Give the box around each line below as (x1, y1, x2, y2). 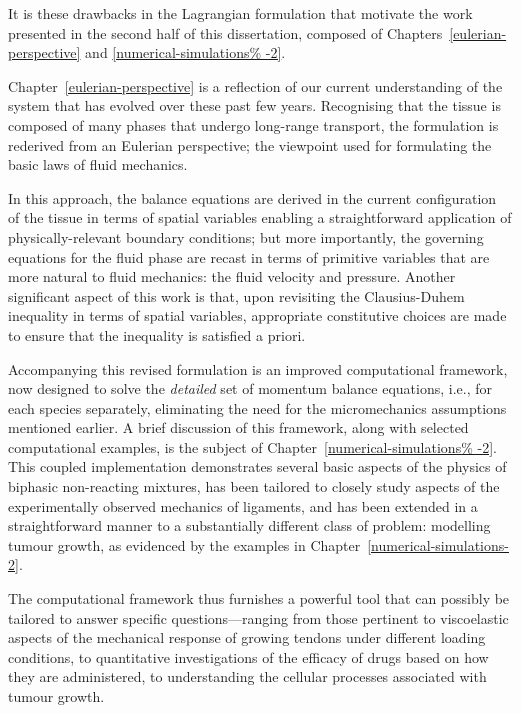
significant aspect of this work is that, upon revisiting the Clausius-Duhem (8, 285, 465, 306)
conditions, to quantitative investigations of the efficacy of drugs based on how (8, 646, 489, 667)
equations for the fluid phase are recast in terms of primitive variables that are (8, 246, 490, 267)
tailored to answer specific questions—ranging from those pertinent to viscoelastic (8, 607, 509, 628)
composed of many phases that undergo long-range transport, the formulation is (8, 114, 499, 135)
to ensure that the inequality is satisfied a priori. (8, 324, 306, 345)
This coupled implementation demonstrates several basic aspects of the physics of (8, 456, 507, 477)
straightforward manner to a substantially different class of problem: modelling (8, 515, 491, 536)
